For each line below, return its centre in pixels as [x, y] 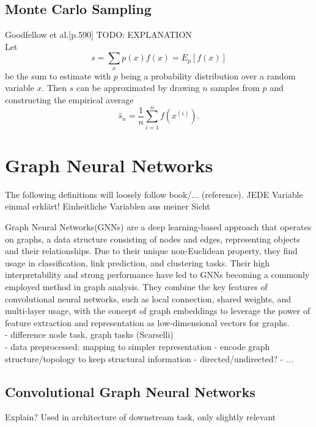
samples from [235, 88]
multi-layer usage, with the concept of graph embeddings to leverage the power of [158, 311]
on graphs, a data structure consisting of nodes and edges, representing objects [152, 239]
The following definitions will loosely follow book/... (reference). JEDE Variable [154, 194]
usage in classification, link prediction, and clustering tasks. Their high [138, 262]
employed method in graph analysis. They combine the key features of [136, 286]
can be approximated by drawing [138, 88]
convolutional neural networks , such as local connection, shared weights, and [148, 298]
